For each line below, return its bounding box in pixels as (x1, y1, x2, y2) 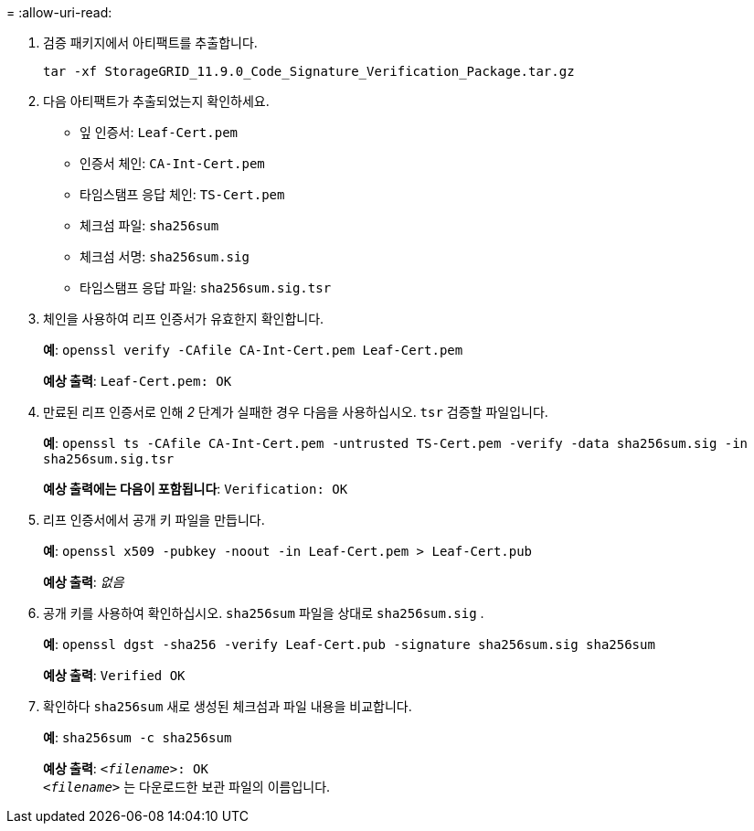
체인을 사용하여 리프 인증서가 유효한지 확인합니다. (43, 311, 324, 326)
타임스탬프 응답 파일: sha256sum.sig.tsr (80, 280, 332, 295)
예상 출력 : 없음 (43, 574, 124, 590)
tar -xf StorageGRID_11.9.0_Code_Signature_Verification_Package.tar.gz (43, 64, 575, 79)
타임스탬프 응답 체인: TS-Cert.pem (80, 186, 285, 202)
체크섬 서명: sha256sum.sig (80, 249, 250, 264)
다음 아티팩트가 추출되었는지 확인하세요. (43, 93, 270, 109)
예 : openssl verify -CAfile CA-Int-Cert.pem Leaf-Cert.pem (43, 342, 463, 357)
